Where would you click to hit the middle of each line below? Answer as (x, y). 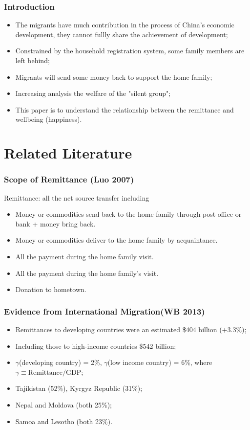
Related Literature (68, 153)
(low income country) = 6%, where (160, 362)
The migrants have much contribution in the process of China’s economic (125, 25)
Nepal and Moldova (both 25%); (63, 404)
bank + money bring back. (55, 223)
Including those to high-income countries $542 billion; (96, 346)
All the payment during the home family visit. (84, 256)
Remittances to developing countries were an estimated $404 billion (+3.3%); (131, 329)
